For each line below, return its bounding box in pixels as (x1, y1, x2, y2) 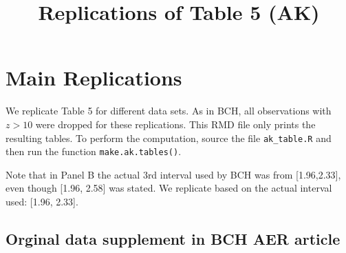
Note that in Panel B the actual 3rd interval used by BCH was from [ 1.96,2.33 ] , (6, 167, 341, 181)
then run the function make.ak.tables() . (6, 144, 182, 159)
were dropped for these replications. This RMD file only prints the (35, 117, 316, 131)
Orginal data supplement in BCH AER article (6, 227, 340, 249)
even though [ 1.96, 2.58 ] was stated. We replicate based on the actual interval (6, 181, 332, 195)
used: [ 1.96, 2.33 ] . (6, 194, 78, 208)
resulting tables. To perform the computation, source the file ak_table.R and (6, 130, 332, 145)
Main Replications (6, 63, 182, 92)
